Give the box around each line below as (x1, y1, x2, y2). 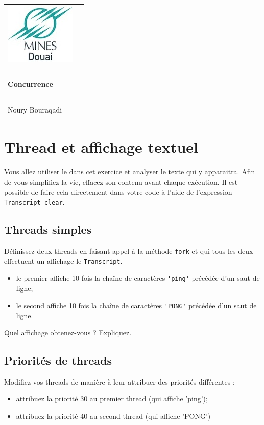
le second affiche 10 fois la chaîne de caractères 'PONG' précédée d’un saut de (16, 300, 257, 310)
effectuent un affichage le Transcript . (4, 255, 123, 266)
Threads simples (4, 221, 92, 237)
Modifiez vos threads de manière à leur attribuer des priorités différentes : (4, 376, 235, 387)
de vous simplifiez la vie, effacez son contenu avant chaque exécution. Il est (4, 176, 238, 187)
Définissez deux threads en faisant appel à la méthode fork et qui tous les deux (4, 245, 253, 256)
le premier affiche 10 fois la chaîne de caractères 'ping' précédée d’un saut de (16, 273, 260, 283)
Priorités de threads (4, 352, 112, 368)
